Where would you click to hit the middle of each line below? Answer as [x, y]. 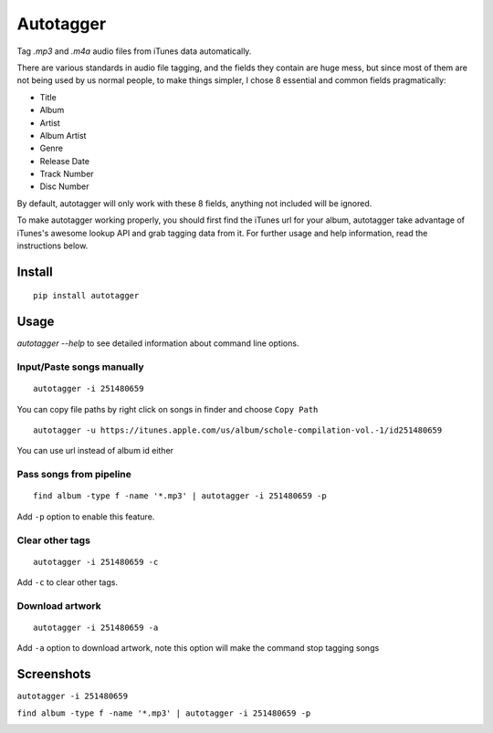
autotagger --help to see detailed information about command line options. [158, 343]
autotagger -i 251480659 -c [96, 562]
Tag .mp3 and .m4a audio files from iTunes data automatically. [134, 51]
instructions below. [52, 246]
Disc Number [64, 186]
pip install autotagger [86, 296]
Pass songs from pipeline [74, 475]
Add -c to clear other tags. [68, 582]
